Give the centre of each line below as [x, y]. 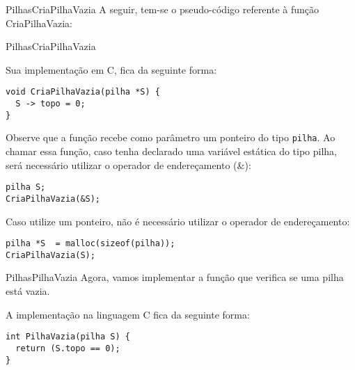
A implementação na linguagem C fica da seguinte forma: [128, 314]
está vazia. [28, 291]
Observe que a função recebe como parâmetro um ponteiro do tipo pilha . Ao [171, 137]
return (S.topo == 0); [68, 348]
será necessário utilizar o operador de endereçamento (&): [128, 164]
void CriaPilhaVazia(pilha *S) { [83, 92]
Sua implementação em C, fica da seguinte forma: [111, 69]
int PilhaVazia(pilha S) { [68, 337]
